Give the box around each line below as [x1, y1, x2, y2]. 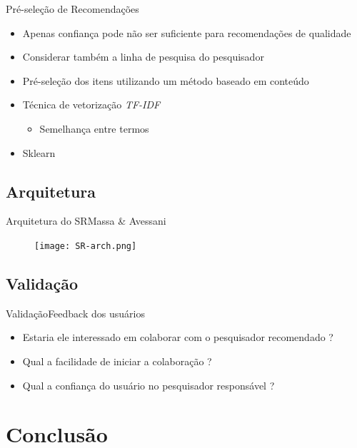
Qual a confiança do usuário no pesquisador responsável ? [22, 377, 275, 392]
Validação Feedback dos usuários [6, 305, 145, 320]
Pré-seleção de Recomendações [6, 1, 139, 16]
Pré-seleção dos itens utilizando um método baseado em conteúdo [22, 73, 309, 88]
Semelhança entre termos [39, 121, 149, 136]
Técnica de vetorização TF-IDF [22, 97, 161, 112]
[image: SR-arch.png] [34, 240, 137, 251]
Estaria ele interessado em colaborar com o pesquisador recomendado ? [22, 330, 333, 345]
